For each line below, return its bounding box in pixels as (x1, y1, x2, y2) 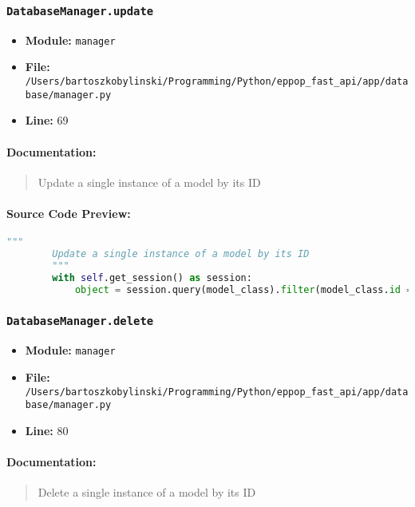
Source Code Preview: (6, 204, 131, 221)
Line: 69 (25, 112, 69, 129)
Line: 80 (25, 422, 69, 438)
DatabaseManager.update (6, 4, 154, 18)
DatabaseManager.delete (6, 315, 154, 328)
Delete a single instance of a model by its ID (38, 484, 256, 501)
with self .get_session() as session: (52, 271, 252, 283)
